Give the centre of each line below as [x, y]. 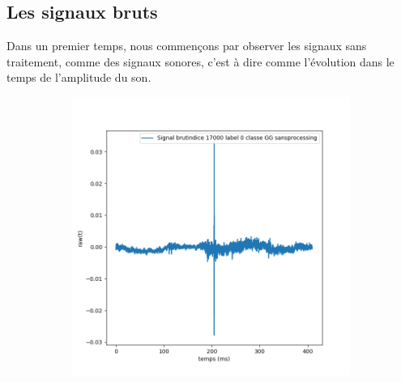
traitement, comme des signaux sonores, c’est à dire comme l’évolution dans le [200, 61]
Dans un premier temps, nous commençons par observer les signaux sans [187, 46]
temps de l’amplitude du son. [79, 77]
